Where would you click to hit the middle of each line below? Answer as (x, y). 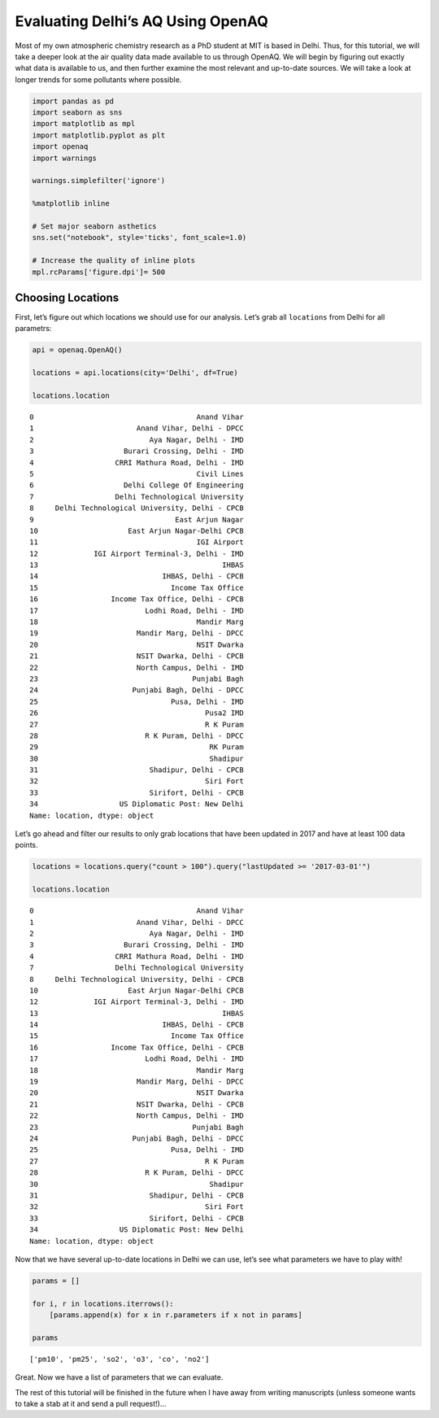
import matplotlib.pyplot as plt (99, 135)
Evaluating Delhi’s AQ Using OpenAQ (141, 21)
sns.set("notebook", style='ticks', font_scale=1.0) (139, 238)
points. (26, 845)
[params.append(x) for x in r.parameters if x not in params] (176, 1315)
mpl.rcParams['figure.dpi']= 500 (99, 272)
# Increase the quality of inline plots (113, 261)
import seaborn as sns (77, 113)
